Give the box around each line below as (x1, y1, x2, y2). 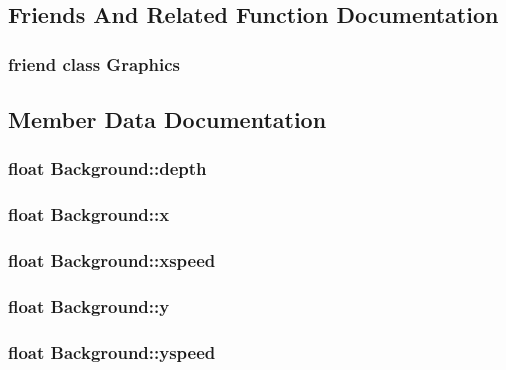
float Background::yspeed (8, 339, 216, 364)
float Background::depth (8, 156, 207, 181)
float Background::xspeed (8, 248, 216, 273)
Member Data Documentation (8, 104, 327, 135)
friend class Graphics (8, 51, 180, 76)
